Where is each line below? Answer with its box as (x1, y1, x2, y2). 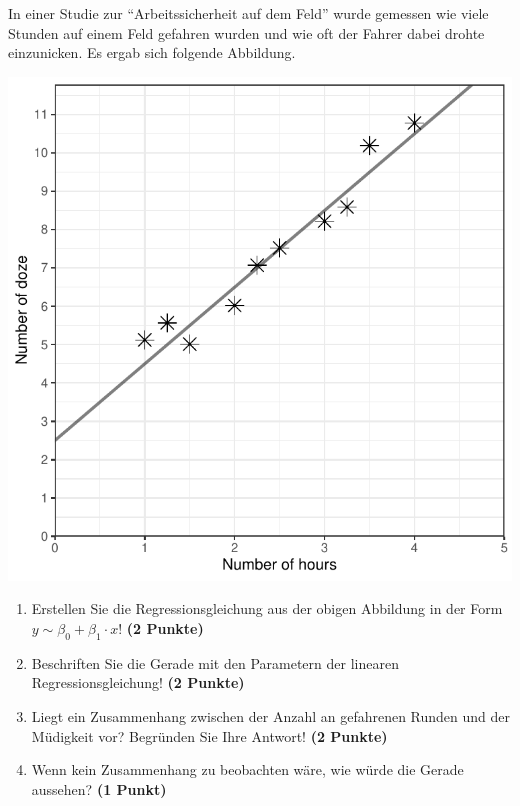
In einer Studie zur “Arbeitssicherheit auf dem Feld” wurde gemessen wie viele (8, 3, 489, 23)
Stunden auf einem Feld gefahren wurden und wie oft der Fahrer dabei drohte (8, 22, 485, 43)
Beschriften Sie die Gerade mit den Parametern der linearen (31, 652, 399, 673)
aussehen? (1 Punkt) (31, 778, 167, 799)
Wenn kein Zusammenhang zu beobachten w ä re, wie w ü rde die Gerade (31, 759, 464, 780)
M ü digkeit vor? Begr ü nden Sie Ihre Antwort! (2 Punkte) (31, 725, 388, 746)
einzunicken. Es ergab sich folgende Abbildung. (8, 42, 296, 63)
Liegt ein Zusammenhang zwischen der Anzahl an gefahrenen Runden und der (31, 705, 511, 726)
